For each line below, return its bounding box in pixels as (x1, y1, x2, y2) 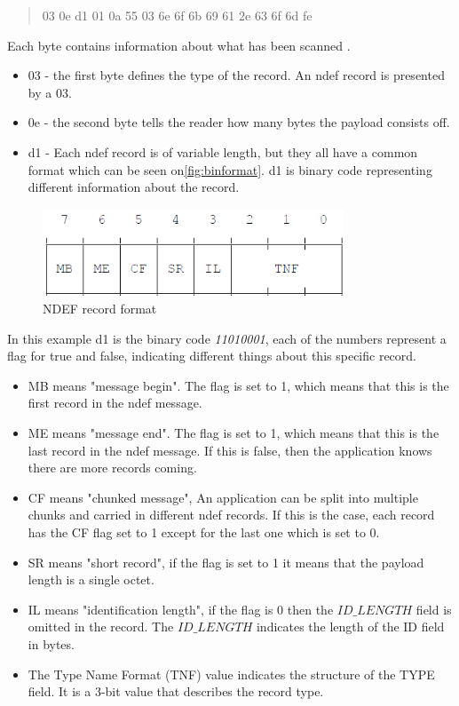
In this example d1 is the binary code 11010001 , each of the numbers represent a (7, 329, 447, 347)
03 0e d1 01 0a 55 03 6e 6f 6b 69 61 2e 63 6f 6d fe (42, 6, 313, 24)
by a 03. (28, 83, 72, 101)
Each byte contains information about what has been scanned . (7, 36, 351, 54)
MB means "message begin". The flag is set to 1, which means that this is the (28, 376, 449, 394)
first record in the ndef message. (28, 393, 202, 412)
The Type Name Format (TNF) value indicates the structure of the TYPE (28, 664, 435, 683)
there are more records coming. (28, 458, 197, 477)
